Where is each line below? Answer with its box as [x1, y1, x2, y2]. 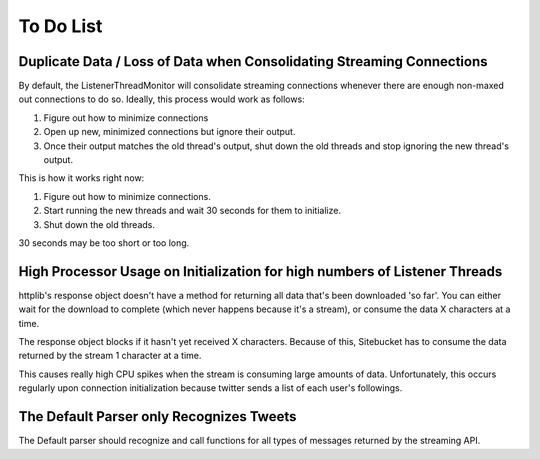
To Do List [18, 15, 103, 37]
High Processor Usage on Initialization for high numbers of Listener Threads [18, 263, 503, 280]
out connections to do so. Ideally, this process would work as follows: [18, 93, 305, 105]
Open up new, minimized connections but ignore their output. [43, 126, 296, 138]
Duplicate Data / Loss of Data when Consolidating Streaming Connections [18, 53, 488, 70]
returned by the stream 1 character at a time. [18, 350, 202, 362]
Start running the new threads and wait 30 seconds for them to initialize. [43, 205, 342, 217]
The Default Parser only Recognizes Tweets [18, 408, 297, 425]
